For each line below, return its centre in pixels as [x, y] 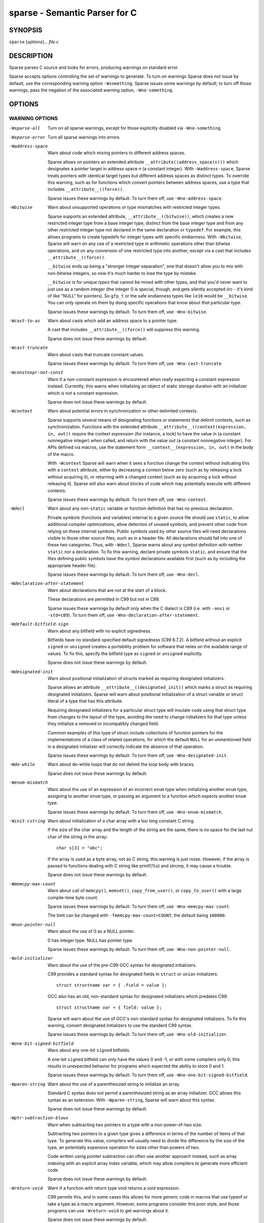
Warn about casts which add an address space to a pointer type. [113, 321]
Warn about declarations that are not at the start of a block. [107, 590]
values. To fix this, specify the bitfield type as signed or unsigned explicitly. [125, 654]
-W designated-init [31, 672]
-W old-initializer [31, 958]
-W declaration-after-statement [46, 584]
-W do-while [22, 765]
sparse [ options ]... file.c [34, 42]
